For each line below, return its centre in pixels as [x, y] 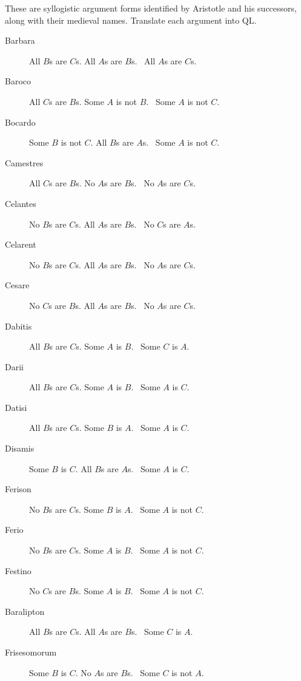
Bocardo [20, 122]
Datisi [16, 407]
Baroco [18, 81]
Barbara [20, 40]
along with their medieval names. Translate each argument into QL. [131, 20]
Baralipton [25, 611]
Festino [18, 570]
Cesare [17, 285]
